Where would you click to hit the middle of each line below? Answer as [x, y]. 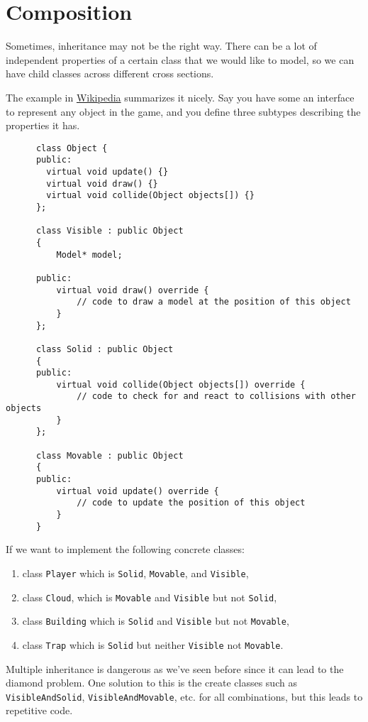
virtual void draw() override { [133, 290]
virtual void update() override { [138, 491]
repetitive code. [39, 710]
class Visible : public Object [110, 231]
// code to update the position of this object [191, 503]
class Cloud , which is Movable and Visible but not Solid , [150, 597]
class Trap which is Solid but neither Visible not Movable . [153, 644]
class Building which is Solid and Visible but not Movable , [156, 621]
